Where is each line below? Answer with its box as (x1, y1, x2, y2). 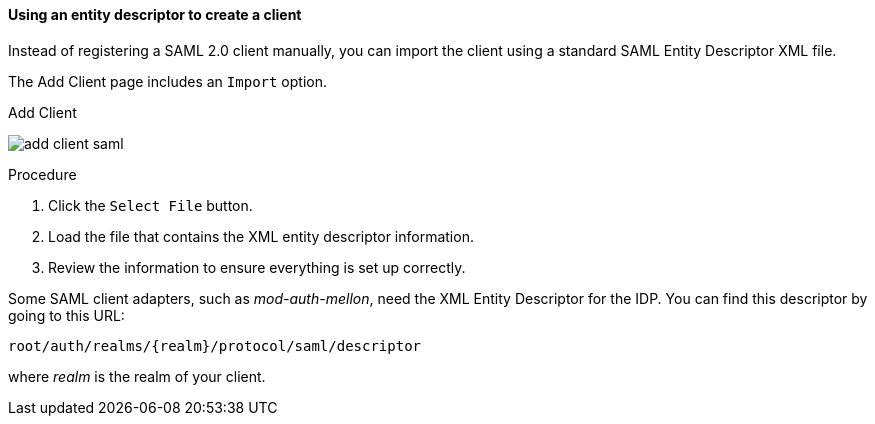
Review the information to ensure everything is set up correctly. (48, 258, 466, 276)
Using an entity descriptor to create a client (8, 6, 302, 23)
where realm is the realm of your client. (8, 367, 266, 385)
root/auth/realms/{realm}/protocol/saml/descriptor (8, 337, 422, 354)
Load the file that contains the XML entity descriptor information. (48, 227, 474, 245)
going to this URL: (8, 306, 125, 324)
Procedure (8, 165, 77, 183)
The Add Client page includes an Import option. (8, 72, 327, 90)
